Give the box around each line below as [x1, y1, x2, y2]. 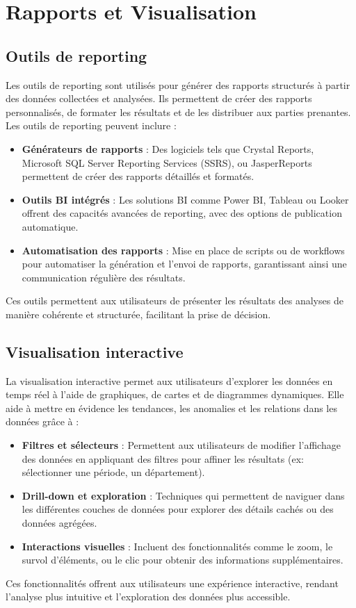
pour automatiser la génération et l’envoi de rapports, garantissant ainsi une [22, 256, 347, 271]
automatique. [22, 219, 79, 233]
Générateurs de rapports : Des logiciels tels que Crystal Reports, [22, 141, 314, 156]
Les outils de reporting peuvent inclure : [6, 118, 177, 133]
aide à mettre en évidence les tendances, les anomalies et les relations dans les [6, 400, 337, 415]
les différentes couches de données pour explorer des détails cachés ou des [22, 502, 334, 516]
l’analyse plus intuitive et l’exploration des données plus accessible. [6, 589, 291, 604]
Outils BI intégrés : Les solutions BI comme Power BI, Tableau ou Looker [22, 192, 349, 206]
